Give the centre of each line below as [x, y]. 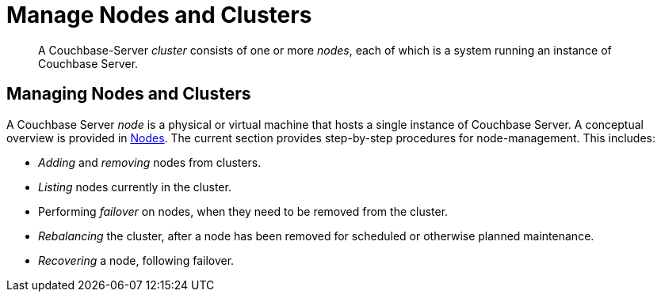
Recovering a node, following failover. [136, 260]
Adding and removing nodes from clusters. [150, 162]
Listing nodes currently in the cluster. [135, 187]
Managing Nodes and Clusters [129, 94]
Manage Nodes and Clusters [159, 15]
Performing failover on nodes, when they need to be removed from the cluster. [243, 211]
